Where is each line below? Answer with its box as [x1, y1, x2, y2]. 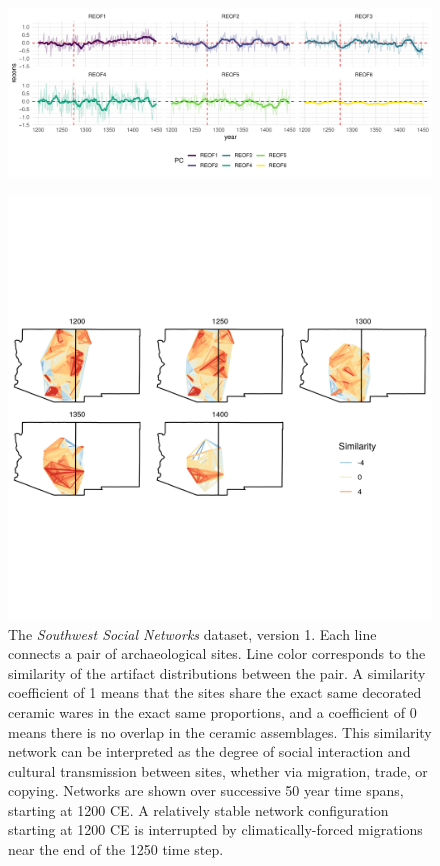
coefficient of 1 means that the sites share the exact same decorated [8, 682, 422, 703]
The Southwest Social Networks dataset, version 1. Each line [8, 623, 377, 644]
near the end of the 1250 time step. [8, 839, 224, 860]
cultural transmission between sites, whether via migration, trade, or [8, 760, 428, 781]
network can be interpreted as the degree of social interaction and [8, 741, 411, 762]
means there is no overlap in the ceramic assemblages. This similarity [8, 721, 432, 742]
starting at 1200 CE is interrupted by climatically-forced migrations [8, 819, 423, 840]
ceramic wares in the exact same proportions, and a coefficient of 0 [8, 701, 417, 722]
